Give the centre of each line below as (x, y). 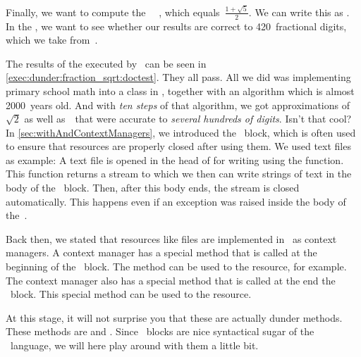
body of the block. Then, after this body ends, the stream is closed (153, 188)
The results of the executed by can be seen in (106, 63)
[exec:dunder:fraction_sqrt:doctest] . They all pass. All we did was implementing (178, 77)
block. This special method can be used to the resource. (131, 294)
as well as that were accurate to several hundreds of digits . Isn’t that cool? (188, 119)
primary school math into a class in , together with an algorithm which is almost (180, 90)
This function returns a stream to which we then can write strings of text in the (179, 174)
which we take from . (52, 40)
